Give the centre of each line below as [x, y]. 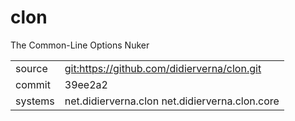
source [31, 68]
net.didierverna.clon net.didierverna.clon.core [172, 101]
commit [33, 84]
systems [35, 101]
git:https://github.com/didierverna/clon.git [163, 68]
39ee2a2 [86, 84]
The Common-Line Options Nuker [80, 45]
